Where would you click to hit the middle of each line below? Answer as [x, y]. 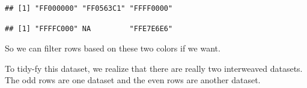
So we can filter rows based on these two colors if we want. [113, 48]
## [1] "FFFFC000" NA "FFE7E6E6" [89, 28]
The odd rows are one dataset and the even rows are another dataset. [133, 80]
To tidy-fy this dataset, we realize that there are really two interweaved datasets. [154, 68]
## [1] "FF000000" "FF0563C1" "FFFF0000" [89, 8]
